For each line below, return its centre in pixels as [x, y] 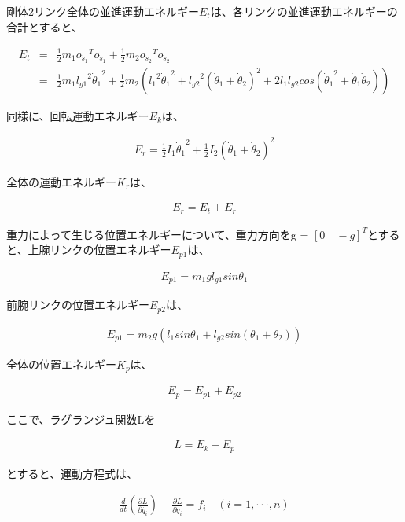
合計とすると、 [45, 26]
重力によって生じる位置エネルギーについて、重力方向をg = [158, 234]
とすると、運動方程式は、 [72, 473]
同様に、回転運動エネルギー [78, 115]
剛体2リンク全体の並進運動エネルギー [103, 11]
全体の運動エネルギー [61, 181]
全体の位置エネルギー [61, 364]
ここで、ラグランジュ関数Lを [81, 419]
